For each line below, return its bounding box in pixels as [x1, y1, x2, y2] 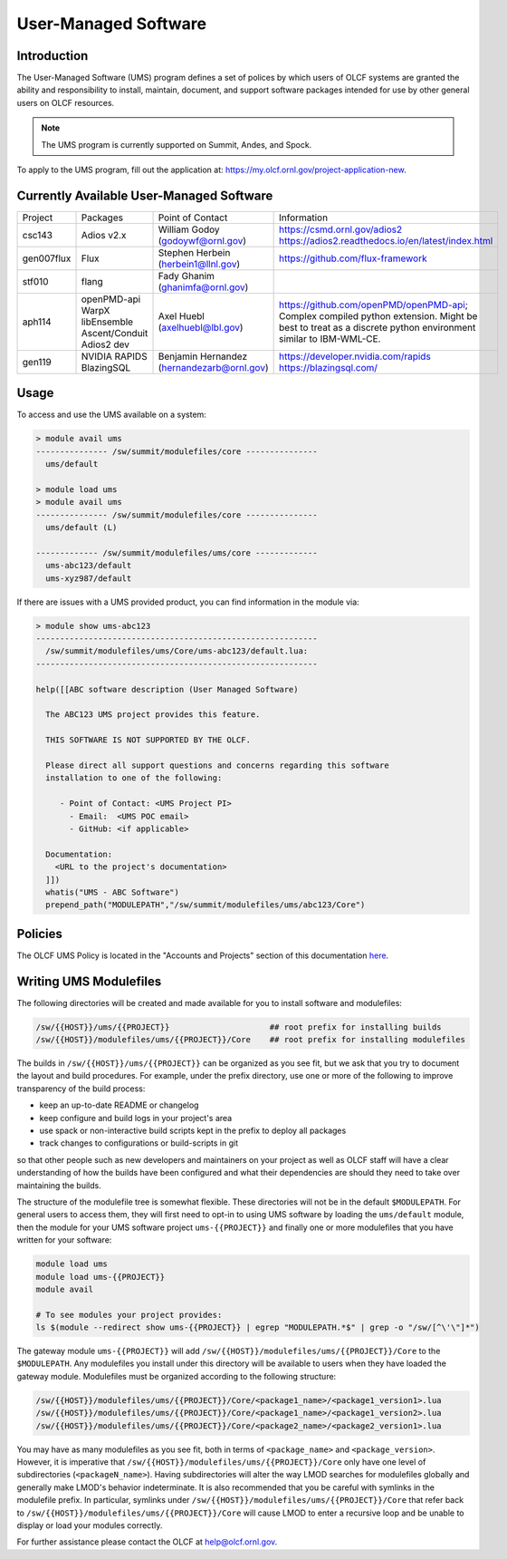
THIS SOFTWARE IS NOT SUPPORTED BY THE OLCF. [45, 735, 251, 745]
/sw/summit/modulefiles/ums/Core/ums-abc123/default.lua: [45, 646, 309, 656]
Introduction [16, 48, 89, 63]
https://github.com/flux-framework [278, 252, 427, 265]
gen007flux [22, 252, 72, 265]
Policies [16, 925, 63, 942]
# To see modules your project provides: [35, 1310, 223, 1320]
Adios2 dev [81, 338, 130, 351]
